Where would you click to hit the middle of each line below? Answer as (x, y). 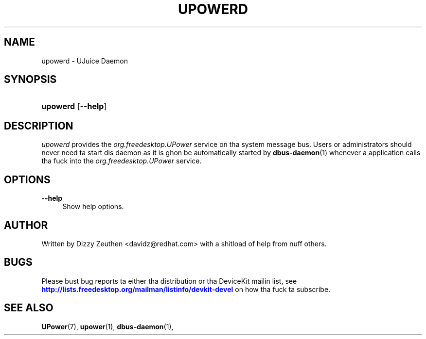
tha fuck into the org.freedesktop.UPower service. (122, 161)
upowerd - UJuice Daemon (85, 61)
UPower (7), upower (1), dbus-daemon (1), (107, 326)
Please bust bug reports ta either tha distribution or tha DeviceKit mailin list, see (169, 281)
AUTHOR (26, 225)
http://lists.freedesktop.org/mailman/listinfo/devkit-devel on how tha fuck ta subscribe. (186, 289)
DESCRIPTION (39, 126)
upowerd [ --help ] (74, 106)
